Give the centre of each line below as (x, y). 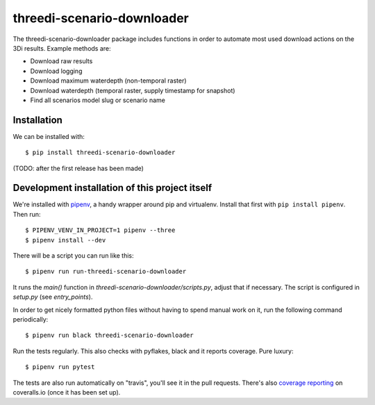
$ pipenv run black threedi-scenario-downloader (109, 336)
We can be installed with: (49, 136)
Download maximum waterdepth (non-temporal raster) (108, 81)
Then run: (27, 214)
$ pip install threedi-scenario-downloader (100, 152)
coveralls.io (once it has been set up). (67, 392)
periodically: (31, 319)
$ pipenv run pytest (60, 367)
